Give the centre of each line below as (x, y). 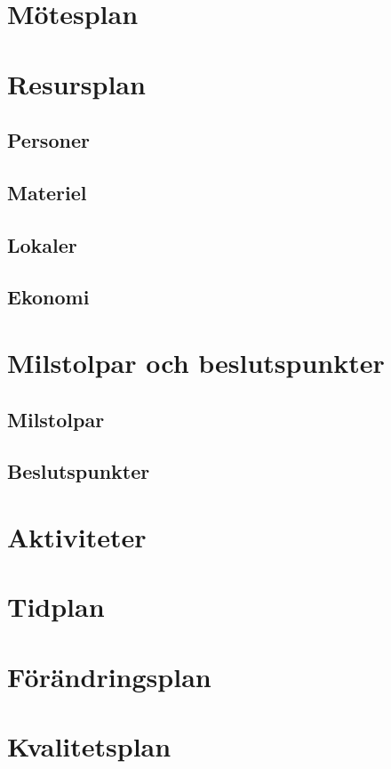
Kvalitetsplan (89, 746)
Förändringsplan (109, 676)
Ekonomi (48, 297)
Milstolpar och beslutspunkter (196, 363)
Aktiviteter (77, 537)
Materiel (47, 192)
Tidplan (56, 607)
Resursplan (76, 83)
